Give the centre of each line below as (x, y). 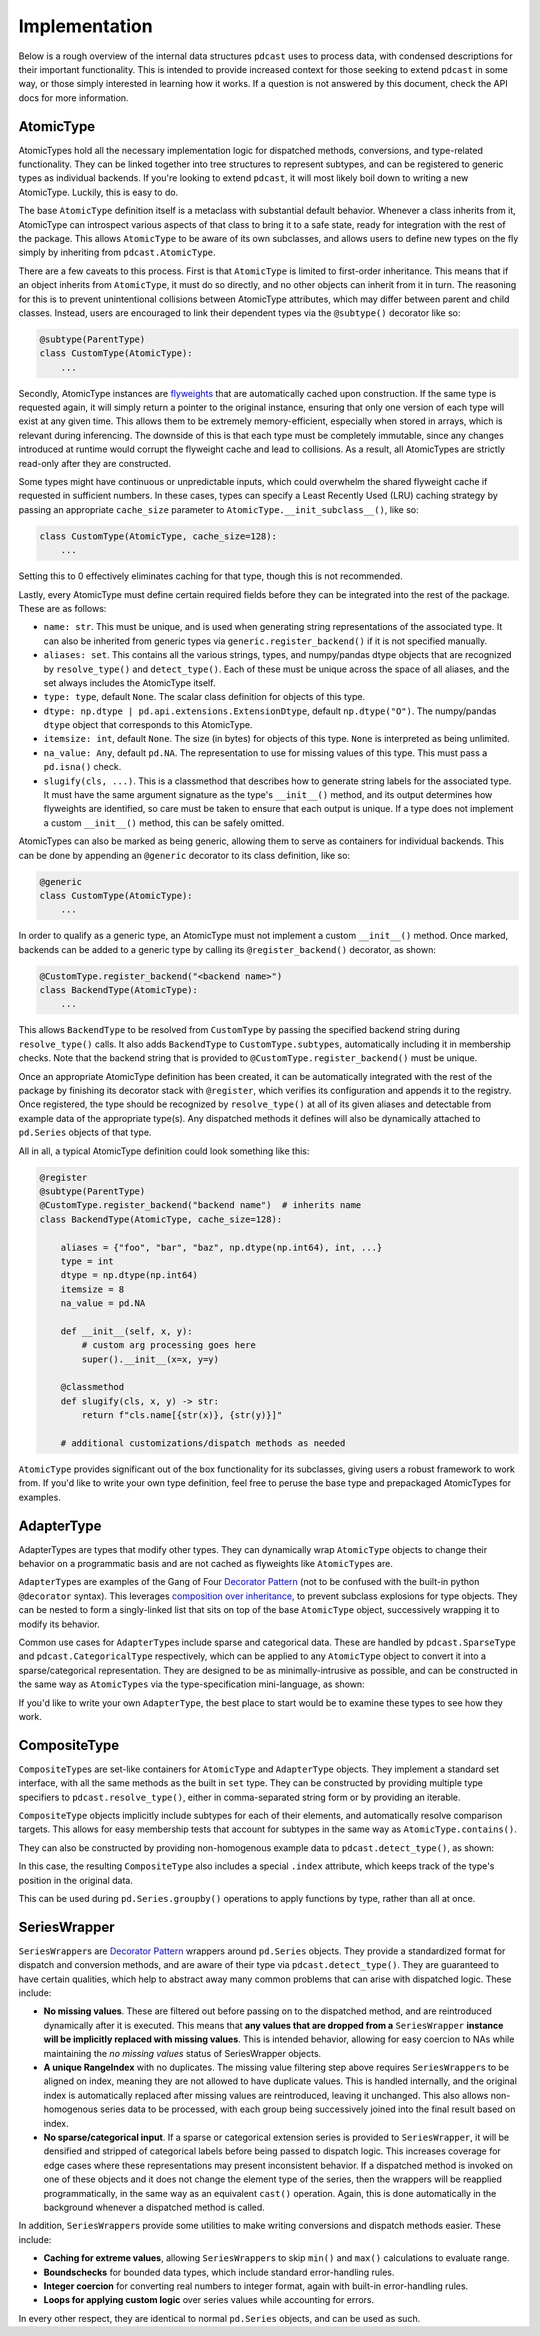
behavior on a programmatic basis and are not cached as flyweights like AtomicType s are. (206, 1564)
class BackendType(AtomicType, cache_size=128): (161, 1219)
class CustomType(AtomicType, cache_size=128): (158, 536)
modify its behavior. (59, 1624)
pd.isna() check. (82, 767)
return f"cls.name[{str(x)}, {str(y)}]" (182, 1415)
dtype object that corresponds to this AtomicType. (148, 725)
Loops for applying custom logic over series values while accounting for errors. (209, 2300)
